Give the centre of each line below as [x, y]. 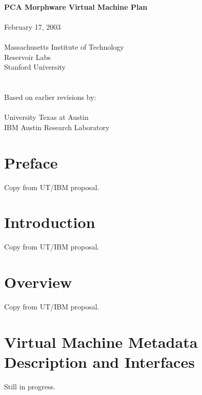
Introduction [50, 222]
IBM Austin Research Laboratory [57, 127]
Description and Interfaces [99, 362]
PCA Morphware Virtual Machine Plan [76, 6]
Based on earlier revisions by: [50, 97]
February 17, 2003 [33, 26]
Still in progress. [30, 386]
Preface [31, 162]
